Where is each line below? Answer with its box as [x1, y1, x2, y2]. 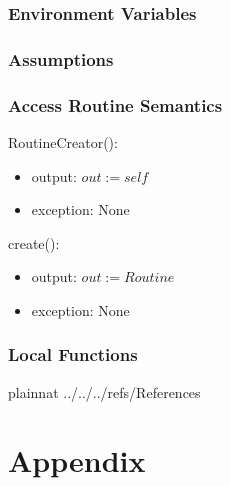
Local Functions [8, 342, 138, 367]
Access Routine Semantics [8, 92, 223, 117]
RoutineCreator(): [8, 131, 118, 152]
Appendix [8, 440, 146, 481]
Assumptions [8, 46, 114, 71]
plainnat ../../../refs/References [8, 381, 201, 402]
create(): [8, 232, 60, 253]
